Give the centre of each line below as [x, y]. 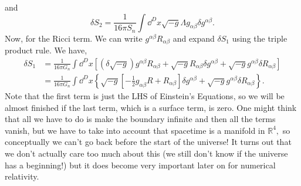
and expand [194, 38]
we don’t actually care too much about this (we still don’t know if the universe [146, 153]
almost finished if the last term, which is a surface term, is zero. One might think [151, 107]
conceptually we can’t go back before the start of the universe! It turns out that [148, 142]
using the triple [260, 38]
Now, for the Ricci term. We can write [74, 38]
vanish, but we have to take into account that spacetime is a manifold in [135, 130]
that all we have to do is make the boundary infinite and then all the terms [140, 119]
